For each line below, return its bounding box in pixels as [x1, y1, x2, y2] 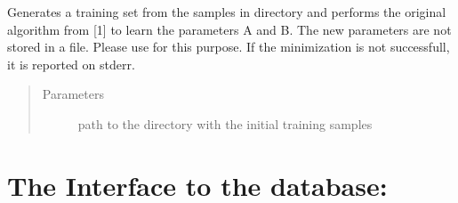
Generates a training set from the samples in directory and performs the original [7, 3, 446, 20]
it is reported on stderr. [7, 54, 135, 73]
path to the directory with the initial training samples [77, 114, 373, 133]
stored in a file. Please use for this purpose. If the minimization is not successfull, [7, 37, 450, 56]
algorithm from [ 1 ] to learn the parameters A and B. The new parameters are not [7, 20, 452, 38]
